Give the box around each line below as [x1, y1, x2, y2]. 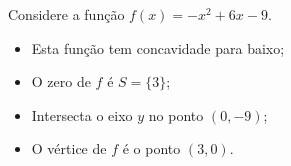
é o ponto [122, 138, 181, 159]
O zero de [31, 71, 91, 92]
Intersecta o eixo [31, 104, 133, 125]
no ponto [148, 104, 204, 125]
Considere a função [8, 4, 125, 24]
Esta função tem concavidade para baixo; [31, 37, 285, 58]
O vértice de [31, 138, 107, 159]
